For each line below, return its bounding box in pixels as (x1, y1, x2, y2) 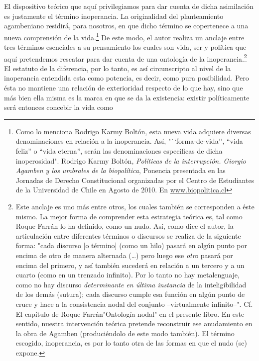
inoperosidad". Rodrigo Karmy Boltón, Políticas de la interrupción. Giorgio (15, 155, 246, 166)
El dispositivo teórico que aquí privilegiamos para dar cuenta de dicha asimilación (4, 1, 254, 11)
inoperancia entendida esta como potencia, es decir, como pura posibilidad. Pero (4, 73, 249, 83)
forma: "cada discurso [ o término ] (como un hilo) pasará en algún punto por (15, 240, 248, 251)
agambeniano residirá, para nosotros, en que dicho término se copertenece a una (4, 20, 249, 31)
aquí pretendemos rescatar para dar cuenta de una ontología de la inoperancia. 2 (4, 52, 247, 64)
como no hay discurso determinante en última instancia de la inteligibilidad (15, 279, 247, 289)
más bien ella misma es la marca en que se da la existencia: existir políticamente (4, 92, 250, 102)
